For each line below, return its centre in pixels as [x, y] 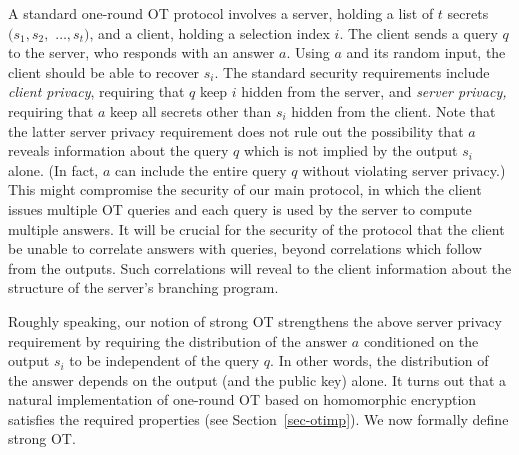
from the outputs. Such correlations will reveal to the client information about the [260, 267]
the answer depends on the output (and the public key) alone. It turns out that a [257, 379]
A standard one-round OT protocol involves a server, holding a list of [221, 13]
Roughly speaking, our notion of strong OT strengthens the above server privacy [255, 320]
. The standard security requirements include [352, 71]
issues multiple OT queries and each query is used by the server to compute [240, 208]
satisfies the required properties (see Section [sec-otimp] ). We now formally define [258, 418]
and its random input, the [426, 52]
